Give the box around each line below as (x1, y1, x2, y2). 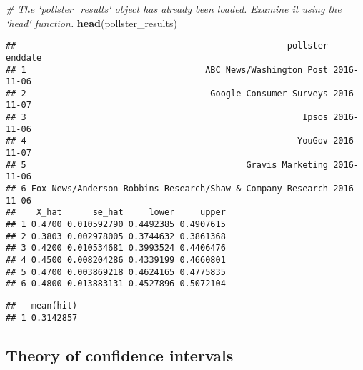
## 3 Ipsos (6, 112, 329, 123)
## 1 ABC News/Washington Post (6, 64, 329, 75)
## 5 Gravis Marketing (6, 159, 329, 170)
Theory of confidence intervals (6, 344, 234, 366)
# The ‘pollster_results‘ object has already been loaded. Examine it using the (6, 1, 342, 16)
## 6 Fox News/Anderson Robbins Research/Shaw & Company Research (6, 184, 329, 194)
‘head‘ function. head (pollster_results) (6, 15, 177, 30)
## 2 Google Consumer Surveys (6, 88, 329, 99)
